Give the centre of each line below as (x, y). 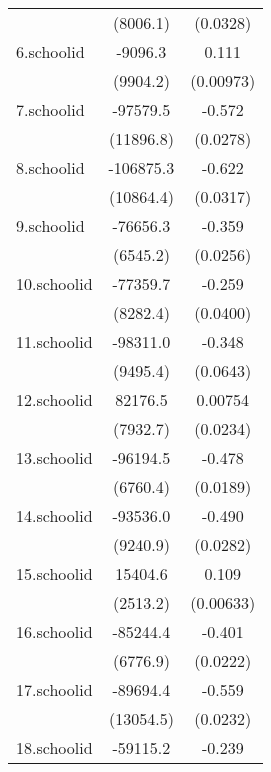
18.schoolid (54, 747)
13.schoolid (54, 457)
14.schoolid (54, 515)
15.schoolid (54, 573)
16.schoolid (54, 631)
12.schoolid (54, 399)
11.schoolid (54, 341)
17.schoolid (54, 689)
